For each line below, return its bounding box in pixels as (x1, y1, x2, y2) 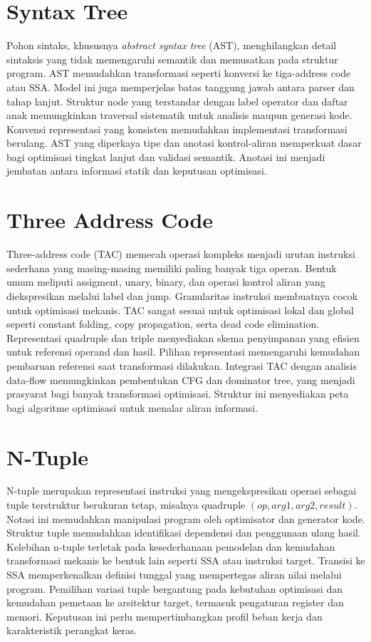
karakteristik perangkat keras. (6, 623, 137, 638)
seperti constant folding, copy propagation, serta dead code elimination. (6, 316, 320, 331)
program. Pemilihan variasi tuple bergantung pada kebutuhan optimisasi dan (6, 581, 343, 596)
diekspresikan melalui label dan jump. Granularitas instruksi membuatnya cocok (6, 288, 358, 303)
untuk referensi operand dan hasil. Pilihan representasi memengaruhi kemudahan (6, 344, 360, 359)
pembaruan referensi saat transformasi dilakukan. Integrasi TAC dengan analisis (6, 358, 357, 373)
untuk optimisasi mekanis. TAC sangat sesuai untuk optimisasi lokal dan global (6, 302, 354, 317)
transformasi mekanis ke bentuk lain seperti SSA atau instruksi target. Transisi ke (6, 553, 365, 568)
